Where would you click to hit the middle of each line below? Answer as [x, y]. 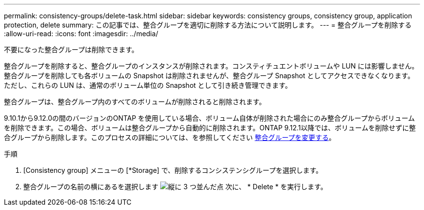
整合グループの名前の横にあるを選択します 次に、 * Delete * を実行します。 [175, 187]
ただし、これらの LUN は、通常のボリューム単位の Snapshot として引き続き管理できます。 [148, 85]
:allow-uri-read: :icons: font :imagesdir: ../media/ [81, 34]
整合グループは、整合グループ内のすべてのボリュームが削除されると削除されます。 [135, 102]
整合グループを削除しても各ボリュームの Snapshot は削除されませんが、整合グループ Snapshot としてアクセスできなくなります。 [209, 76]
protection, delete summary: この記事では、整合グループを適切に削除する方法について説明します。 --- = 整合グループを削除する [208, 25]
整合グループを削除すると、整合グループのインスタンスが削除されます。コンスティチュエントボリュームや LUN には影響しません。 [211, 66]
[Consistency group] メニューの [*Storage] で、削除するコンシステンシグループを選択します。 [173, 170]
